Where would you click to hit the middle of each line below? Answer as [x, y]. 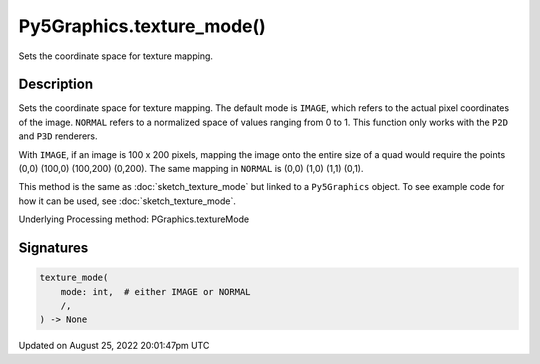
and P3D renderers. [58, 136]
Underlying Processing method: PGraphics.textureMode [134, 219]
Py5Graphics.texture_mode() [142, 26]
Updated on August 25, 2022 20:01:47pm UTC [114, 346]
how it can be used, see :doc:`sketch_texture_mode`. [127, 201]
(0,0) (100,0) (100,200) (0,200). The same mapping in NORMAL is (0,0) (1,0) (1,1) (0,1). [191, 169]
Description [56, 84]
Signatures [53, 248]
